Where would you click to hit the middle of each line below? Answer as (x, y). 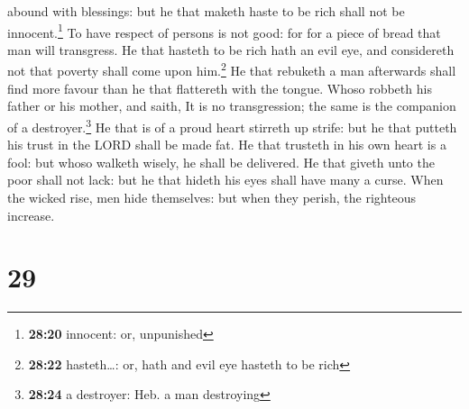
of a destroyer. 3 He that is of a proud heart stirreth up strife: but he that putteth (232, 125)
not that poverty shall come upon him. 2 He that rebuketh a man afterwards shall (232, 69)
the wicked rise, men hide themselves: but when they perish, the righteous (212, 197)
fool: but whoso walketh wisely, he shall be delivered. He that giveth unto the (221, 162)
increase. (31, 215)
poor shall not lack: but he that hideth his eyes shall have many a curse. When (225, 180)
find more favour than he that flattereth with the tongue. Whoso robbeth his (220, 88)
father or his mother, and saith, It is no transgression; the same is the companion (232, 106)
